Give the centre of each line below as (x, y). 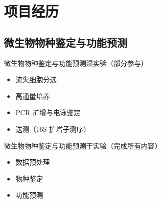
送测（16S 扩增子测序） (53, 129)
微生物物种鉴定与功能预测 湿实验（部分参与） (76, 63)
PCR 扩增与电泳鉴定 (48, 112)
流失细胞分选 (36, 79)
